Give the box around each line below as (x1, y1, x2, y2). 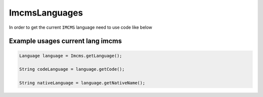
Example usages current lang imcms (9, 37, 122, 45)
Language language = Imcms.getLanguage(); (19, 53, 122, 58)
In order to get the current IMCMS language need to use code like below (9, 24, 152, 30)
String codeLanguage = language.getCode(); (19, 66, 125, 72)
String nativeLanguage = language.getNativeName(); (19, 80, 146, 86)
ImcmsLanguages (9, 7, 83, 18)
